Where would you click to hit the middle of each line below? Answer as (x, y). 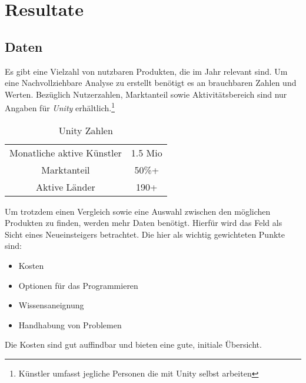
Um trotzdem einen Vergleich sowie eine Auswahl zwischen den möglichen (138, 211)
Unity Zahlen (86, 130)
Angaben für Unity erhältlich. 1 (60, 107)
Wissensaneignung (51, 305)
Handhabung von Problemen (70, 324)
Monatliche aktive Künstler (66, 152)
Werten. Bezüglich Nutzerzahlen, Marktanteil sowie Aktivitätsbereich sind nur (146, 94)
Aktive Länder (66, 186)
